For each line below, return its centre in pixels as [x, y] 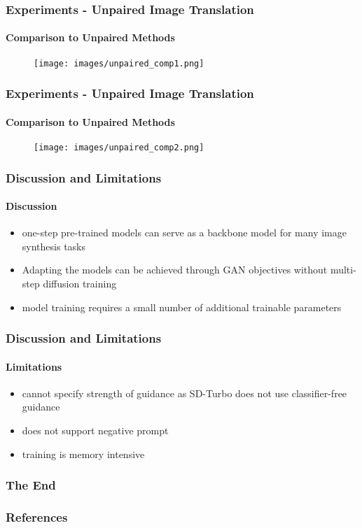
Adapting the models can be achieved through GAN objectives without [175, 270]
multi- [343, 270]
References [37, 516]
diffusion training [80, 284]
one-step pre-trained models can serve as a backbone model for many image [184, 233]
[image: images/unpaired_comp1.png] [119, 63]
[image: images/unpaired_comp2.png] [119, 147]
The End [31, 485]
